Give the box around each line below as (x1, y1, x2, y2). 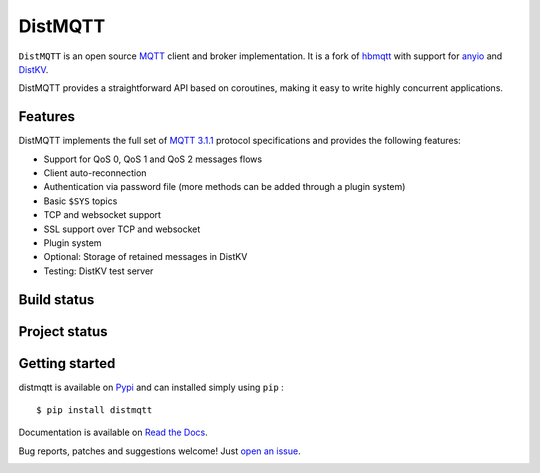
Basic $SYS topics (43, 195, 118, 207)
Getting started (18, 355, 116, 372)
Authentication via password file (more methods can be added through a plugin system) (43, 181, 406, 193)
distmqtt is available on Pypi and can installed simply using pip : (18, 381, 284, 393)
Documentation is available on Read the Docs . (18, 426, 209, 439)
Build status (18, 291, 95, 308)
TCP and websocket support (43, 209, 162, 221)
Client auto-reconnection (43, 167, 147, 179)
